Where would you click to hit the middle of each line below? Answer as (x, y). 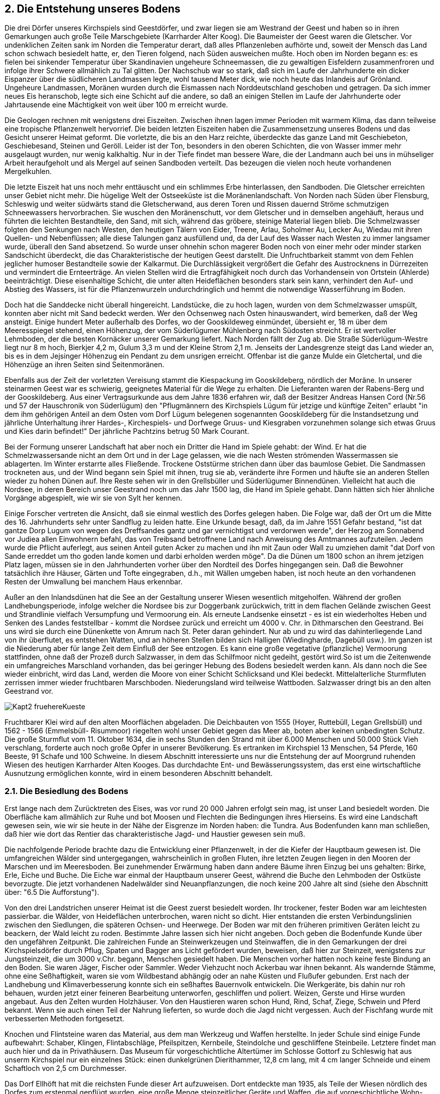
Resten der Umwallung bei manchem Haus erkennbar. (94, 582)
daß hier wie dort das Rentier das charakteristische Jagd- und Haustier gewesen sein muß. (155, 834)
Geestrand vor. (29, 691)
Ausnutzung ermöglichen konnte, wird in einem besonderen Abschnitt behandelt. (139, 773)
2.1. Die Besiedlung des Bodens (66, 791)
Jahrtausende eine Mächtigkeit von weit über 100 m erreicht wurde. (116, 105)
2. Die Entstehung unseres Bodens (93, 9)
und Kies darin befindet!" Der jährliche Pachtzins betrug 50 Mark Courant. (127, 431)
